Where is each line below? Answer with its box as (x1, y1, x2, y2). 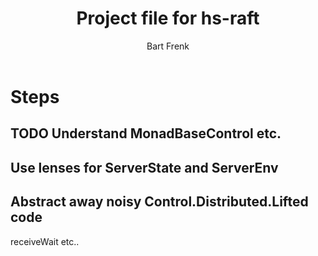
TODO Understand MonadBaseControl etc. (10, 125, 282, 142)
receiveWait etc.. (10, 235, 80, 247)
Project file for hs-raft (76, 7, 260, 30)
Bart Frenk (146, 40, 190, 52)
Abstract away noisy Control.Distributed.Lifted (10, 193, 309, 211)
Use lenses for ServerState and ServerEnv (10, 159, 279, 176)
